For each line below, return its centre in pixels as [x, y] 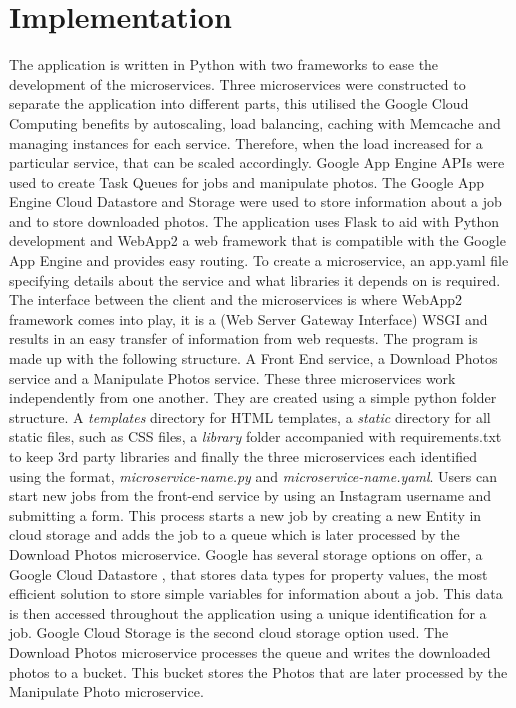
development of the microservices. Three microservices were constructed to [237, 83]
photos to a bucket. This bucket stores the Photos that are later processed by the [258, 671]
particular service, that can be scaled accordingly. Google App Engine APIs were [257, 162]
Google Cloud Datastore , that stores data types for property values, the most [248, 573]
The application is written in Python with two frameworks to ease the [224, 64]
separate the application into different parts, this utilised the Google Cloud [239, 103]
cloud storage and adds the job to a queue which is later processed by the [234, 534]
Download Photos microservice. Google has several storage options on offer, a [246, 553]
